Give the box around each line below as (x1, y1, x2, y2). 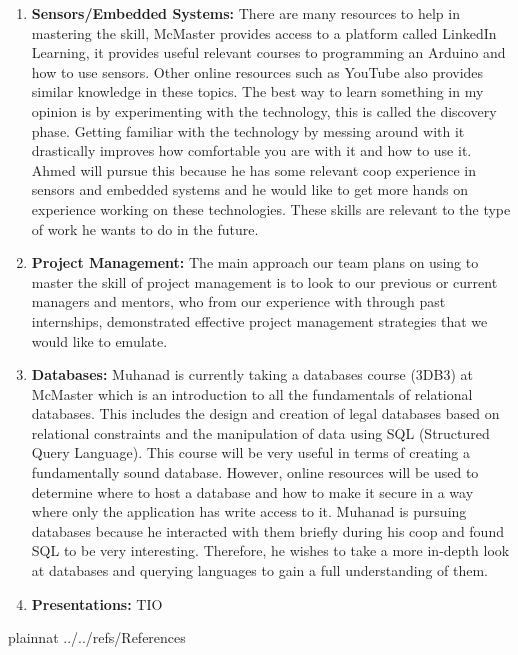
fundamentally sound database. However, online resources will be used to (31, 462, 479, 483)
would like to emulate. (31, 330, 168, 351)
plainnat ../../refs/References (8, 627, 186, 648)
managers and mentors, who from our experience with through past (31, 291, 446, 312)
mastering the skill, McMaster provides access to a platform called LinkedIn (31, 22, 497, 43)
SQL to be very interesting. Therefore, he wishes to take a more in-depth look (31, 540, 510, 561)
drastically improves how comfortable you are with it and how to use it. (31, 140, 472, 161)
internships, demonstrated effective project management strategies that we (31, 310, 488, 331)
